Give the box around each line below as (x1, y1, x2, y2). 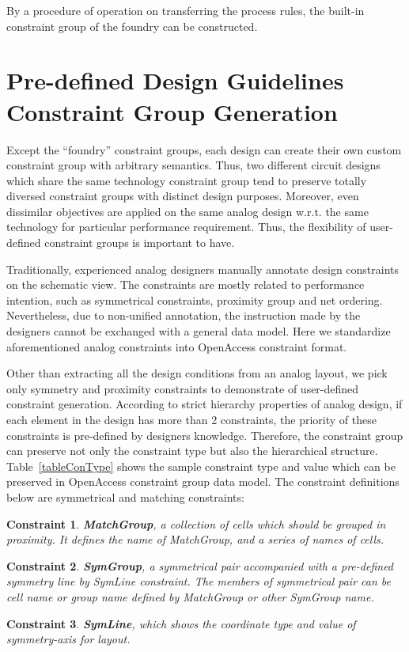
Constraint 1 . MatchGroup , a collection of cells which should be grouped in (6, 515, 386, 532)
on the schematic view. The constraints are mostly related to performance (6, 276, 365, 293)
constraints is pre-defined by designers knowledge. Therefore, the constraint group (6, 426, 403, 443)
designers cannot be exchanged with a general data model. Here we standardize (6, 323, 391, 339)
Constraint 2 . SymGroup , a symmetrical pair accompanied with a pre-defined (6, 557, 394, 574)
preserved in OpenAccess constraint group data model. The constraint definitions (6, 473, 400, 490)
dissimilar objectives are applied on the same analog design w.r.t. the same (6, 203, 369, 219)
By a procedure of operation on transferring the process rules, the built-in (6, 2, 365, 18)
